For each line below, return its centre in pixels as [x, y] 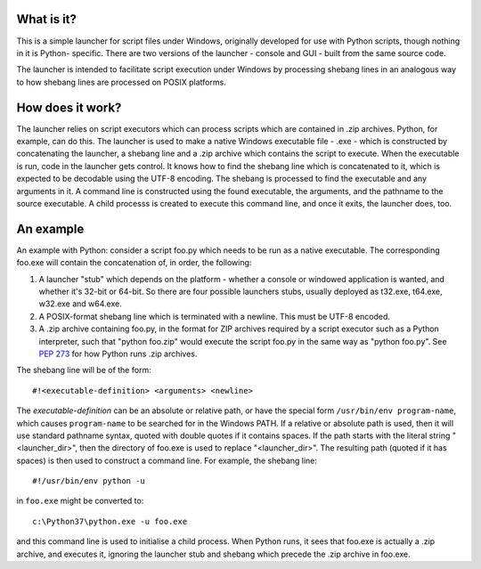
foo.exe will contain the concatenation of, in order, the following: [134, 263]
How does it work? [69, 107]
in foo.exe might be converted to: [80, 501]
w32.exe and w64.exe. [80, 304]
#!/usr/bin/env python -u [89, 481]
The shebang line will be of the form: [84, 370]
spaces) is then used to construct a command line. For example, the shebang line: [167, 460]
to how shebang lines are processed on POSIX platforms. [121, 82]
